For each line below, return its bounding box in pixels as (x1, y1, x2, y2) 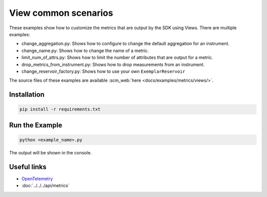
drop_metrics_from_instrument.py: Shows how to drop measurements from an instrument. (21, 61, 205, 67)
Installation (9, 91, 44, 99)
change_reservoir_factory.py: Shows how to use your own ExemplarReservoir (21, 68, 185, 74)
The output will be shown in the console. (9, 149, 92, 155)
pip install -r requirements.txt (19, 106, 101, 112)
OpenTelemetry (21, 176, 53, 182)
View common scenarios (9, 7, 113, 18)
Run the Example (9, 121, 62, 129)
